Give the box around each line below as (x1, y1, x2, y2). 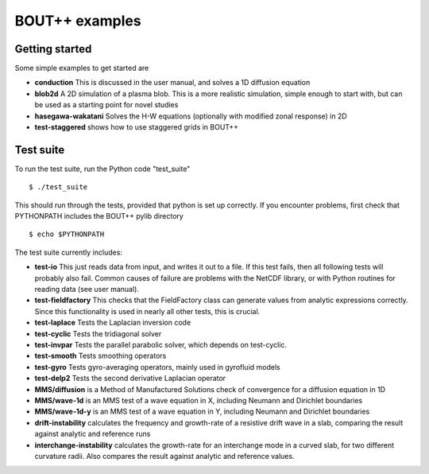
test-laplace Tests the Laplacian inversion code (34, 318, 191, 328)
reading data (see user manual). (34, 285, 139, 294)
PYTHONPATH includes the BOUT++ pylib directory (14, 212, 184, 221)
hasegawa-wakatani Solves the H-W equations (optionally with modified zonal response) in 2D (34, 111, 347, 121)
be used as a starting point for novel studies (34, 100, 179, 110)
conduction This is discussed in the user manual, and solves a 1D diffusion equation (34, 78, 311, 87)
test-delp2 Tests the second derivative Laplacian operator (34, 374, 226, 383)
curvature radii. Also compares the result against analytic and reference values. (34, 451, 295, 460)
